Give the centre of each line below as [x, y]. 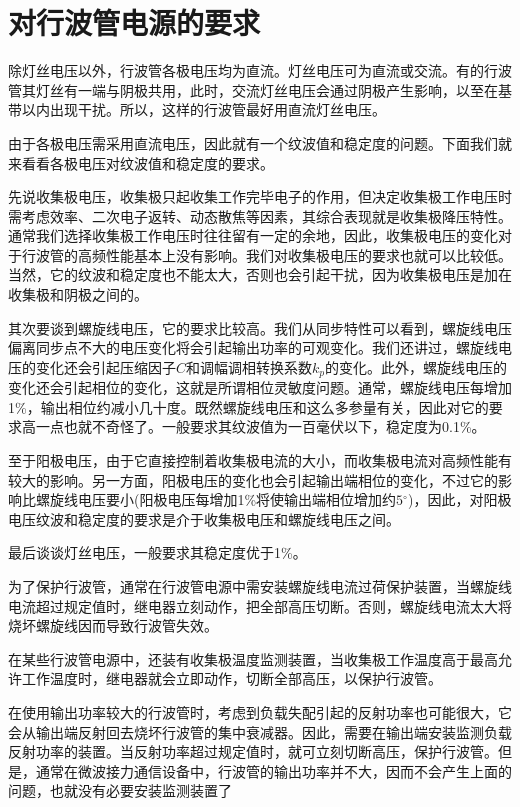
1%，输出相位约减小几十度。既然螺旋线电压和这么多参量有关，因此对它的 [248, 406]
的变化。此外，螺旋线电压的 [416, 366]
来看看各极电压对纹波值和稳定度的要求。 [141, 162]
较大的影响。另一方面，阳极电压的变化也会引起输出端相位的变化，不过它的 [253, 479]
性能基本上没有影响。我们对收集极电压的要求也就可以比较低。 [308, 254]
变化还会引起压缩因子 [105, 366]
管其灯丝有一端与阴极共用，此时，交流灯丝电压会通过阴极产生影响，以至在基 [260, 89]
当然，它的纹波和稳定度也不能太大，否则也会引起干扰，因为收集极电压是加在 [260, 274]
